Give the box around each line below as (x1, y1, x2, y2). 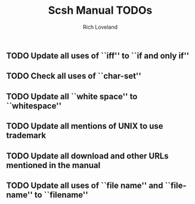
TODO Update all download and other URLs (6, 151, 169, 161)
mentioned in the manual (6, 160, 101, 170)
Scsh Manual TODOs (48, 4, 153, 17)
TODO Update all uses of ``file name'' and (6, 180, 163, 190)
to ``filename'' (34, 190, 88, 200)
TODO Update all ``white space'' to (6, 91, 138, 102)
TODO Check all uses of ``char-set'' (6, 71, 142, 81)
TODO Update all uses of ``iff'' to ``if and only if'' (6, 50, 190, 60)
